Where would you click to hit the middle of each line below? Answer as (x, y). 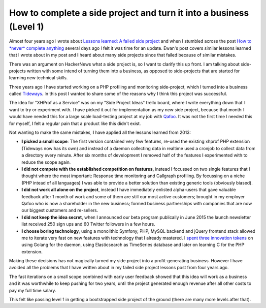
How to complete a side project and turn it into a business (129, 13)
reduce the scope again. (46, 162)
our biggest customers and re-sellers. (60, 210)
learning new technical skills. (38, 78)
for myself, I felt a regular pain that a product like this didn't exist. (75, 123)
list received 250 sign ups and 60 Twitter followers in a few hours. (88, 224)
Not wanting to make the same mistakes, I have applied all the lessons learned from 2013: (100, 132)
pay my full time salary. (33, 290)
